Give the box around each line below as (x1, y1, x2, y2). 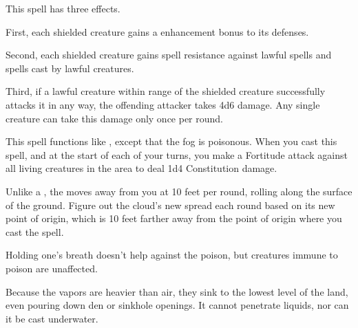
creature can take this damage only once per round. (6, 111, 224, 125)
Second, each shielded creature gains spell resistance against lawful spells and (6, 47, 332, 62)
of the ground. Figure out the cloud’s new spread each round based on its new (6, 197, 335, 212)
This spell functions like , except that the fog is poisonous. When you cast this (6, 134, 337, 149)
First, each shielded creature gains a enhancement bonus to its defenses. (6, 24, 309, 39)
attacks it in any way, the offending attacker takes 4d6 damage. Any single (6, 97, 320, 111)
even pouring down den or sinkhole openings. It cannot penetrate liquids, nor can (6, 298, 349, 312)
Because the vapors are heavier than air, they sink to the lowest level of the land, (6, 284, 348, 298)
